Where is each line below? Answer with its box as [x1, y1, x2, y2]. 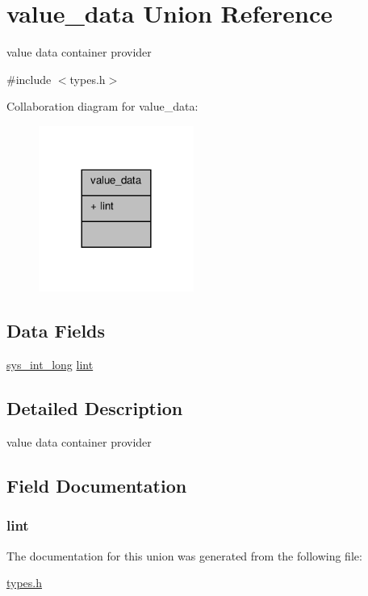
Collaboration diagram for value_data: [6, 98, 199, 115]
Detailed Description [6, 396, 183, 421]
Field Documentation [6, 472, 187, 497]
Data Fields [6, 318, 106, 343]
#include [6, 70, 52, 87]
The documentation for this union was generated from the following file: [6, 547, 362, 564]
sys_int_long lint [6, 356, 94, 373]
